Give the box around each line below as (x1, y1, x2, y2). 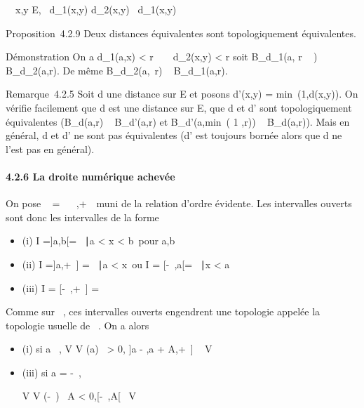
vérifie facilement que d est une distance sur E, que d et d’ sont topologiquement (6, 100, 352, 114)
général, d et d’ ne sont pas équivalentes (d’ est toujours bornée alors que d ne (6, 128, 342, 143)
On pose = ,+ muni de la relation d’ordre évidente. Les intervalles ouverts (6, 196, 352, 211)
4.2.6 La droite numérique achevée (6, 169, 175, 183)
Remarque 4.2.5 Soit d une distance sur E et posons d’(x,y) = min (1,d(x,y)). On (6, 86, 358, 101)
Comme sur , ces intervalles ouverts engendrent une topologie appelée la (6, 304, 321, 319)
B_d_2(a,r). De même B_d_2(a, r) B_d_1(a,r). (6, 62, 228, 77)
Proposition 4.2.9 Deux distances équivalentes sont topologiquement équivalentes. (6, 25, 356, 40)
